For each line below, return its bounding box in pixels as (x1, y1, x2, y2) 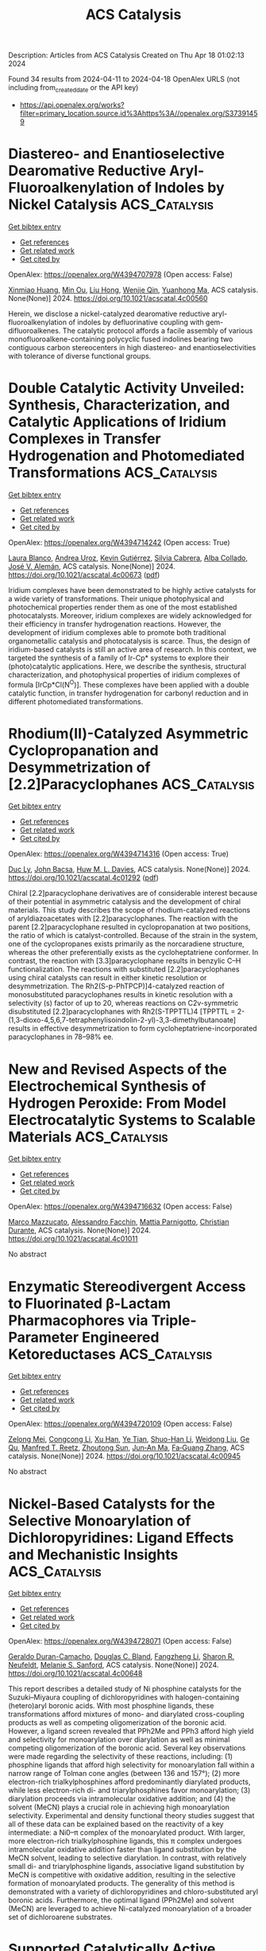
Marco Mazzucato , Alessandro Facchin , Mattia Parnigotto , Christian (8, 1217, 229, 1227)
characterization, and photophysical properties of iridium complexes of (8, 670, 241, 680)
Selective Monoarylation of (8, 1512, 191, 1529)
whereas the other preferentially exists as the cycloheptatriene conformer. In (8, 948, 259, 957)
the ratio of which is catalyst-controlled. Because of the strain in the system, (8, 931, 258, 940)
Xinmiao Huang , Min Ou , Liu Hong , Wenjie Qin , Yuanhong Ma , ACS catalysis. (8, 285, 259, 294)
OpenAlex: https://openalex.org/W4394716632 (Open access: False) (8, 1201, 233, 1211)
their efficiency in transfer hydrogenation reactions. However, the (8, 619, 222, 629)
